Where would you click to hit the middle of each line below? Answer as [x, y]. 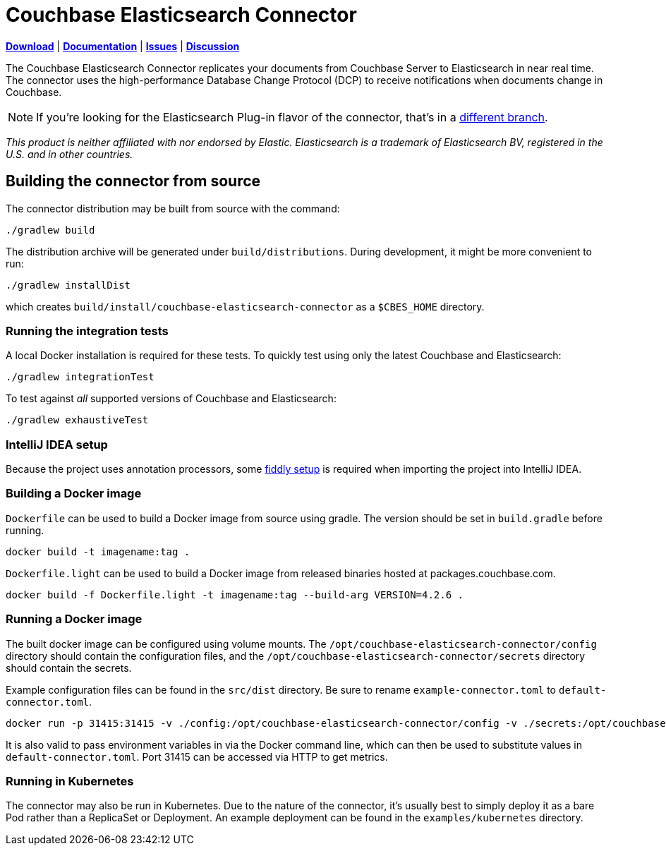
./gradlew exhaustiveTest [77, 420]
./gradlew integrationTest [80, 377]
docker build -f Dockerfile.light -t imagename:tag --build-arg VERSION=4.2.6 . [235, 595]
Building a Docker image [74, 494]
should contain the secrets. [69, 668]
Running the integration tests [87, 331]
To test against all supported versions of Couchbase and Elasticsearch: [171, 399]
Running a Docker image [74, 619]
